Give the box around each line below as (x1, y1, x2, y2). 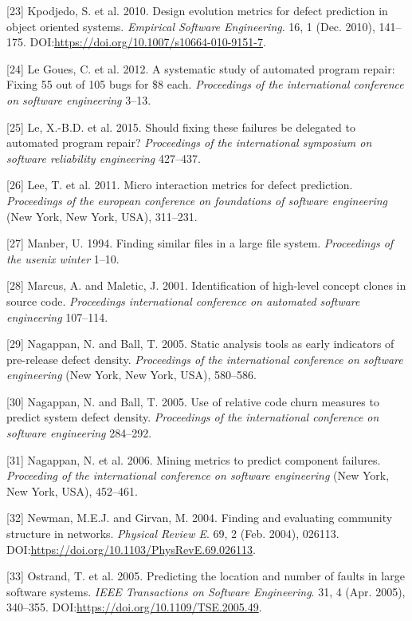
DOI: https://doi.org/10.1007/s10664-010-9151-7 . (29, 34, 266, 50)
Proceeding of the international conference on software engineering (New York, (6, 467, 390, 484)
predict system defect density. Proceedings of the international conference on (6, 409, 379, 425)
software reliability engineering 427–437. (6, 149, 201, 166)
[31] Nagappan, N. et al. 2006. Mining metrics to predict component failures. (6, 451, 381, 468)
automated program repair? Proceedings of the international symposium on (6, 134, 372, 151)
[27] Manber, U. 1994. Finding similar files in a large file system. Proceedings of (6, 235, 394, 251)
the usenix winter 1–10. (6, 250, 120, 267)
